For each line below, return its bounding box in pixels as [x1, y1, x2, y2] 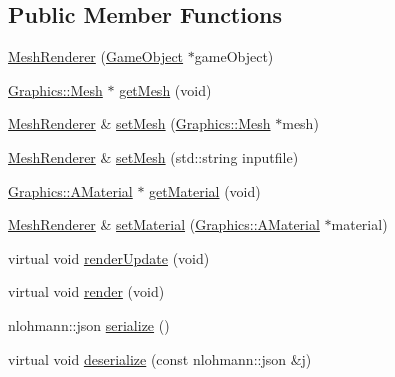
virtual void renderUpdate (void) [8, 247, 210, 268]
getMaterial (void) [149, 180, 261, 201]
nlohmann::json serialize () [8, 314, 170, 335]
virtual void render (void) [8, 281, 165, 302]
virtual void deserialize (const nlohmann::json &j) [8, 348, 312, 369]
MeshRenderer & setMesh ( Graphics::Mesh [8, 113, 271, 134]
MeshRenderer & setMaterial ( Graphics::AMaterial [8, 214, 320, 235]
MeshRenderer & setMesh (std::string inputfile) [8, 146, 299, 167]
